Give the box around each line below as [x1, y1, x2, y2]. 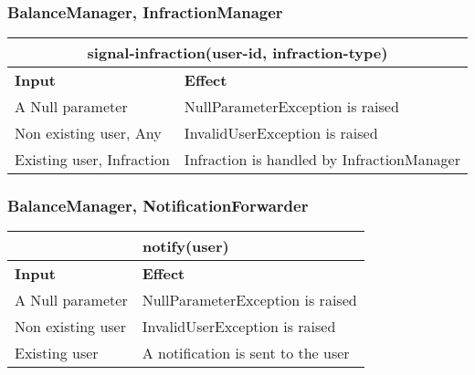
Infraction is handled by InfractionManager [184, 149, 460, 171]
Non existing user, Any [15, 122, 162, 144]
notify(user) [142, 235, 229, 257]
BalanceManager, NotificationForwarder [7, 194, 309, 217]
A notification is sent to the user [142, 342, 350, 364]
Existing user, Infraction [15, 149, 170, 171]
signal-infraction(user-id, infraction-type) [87, 42, 388, 64]
